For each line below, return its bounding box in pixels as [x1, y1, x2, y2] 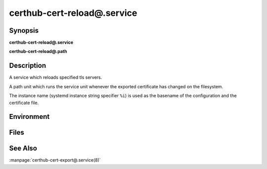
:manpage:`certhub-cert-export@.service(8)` [9, 157, 101, 163]
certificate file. [9, 100, 39, 106]
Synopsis [9, 26, 39, 35]
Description [9, 61, 46, 70]
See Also [9, 144, 37, 153]
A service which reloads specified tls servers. [9, 74, 102, 80]
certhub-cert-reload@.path [9, 49, 67, 55]
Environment [9, 113, 50, 121]
